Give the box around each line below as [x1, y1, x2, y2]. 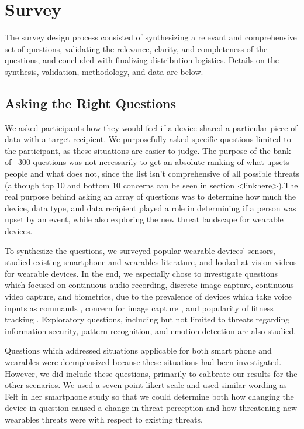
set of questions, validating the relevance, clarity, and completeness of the [5, 42, 268, 54]
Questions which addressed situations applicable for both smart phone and [5, 344, 272, 356]
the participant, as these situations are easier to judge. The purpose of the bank [5, 144, 291, 156]
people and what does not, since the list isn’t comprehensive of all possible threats [5, 167, 299, 180]
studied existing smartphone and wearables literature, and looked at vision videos [5, 256, 297, 268]
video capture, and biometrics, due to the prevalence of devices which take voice [5, 290, 292, 303]
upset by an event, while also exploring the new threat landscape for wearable [5, 213, 284, 225]
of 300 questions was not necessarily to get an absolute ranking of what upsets [5, 156, 289, 168]
